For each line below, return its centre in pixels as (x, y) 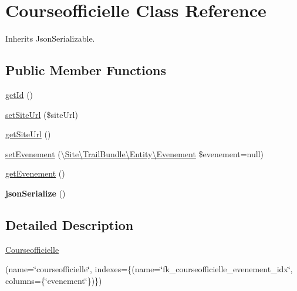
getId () (19, 94)
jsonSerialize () (36, 193)
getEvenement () (35, 173)
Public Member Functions (86, 70)
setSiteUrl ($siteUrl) (42, 114)
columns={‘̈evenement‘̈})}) (54, 280)
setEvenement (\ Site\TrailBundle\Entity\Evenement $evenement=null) (134, 153)
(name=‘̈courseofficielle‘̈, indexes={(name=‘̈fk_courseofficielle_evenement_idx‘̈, (149, 269)
